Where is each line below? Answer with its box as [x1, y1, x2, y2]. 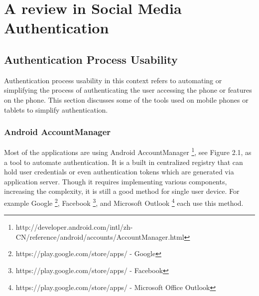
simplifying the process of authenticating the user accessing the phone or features [4, 85, 252, 95]
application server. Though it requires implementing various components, [4, 176, 227, 186]
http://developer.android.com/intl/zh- [15, 222, 133, 232]
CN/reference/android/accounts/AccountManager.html [15, 231, 184, 242]
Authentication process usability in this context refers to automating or [4, 75, 222, 85]
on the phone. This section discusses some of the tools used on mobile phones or [4, 94, 249, 105]
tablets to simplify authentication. [4, 104, 108, 115]
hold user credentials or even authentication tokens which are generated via [4, 166, 234, 177]
